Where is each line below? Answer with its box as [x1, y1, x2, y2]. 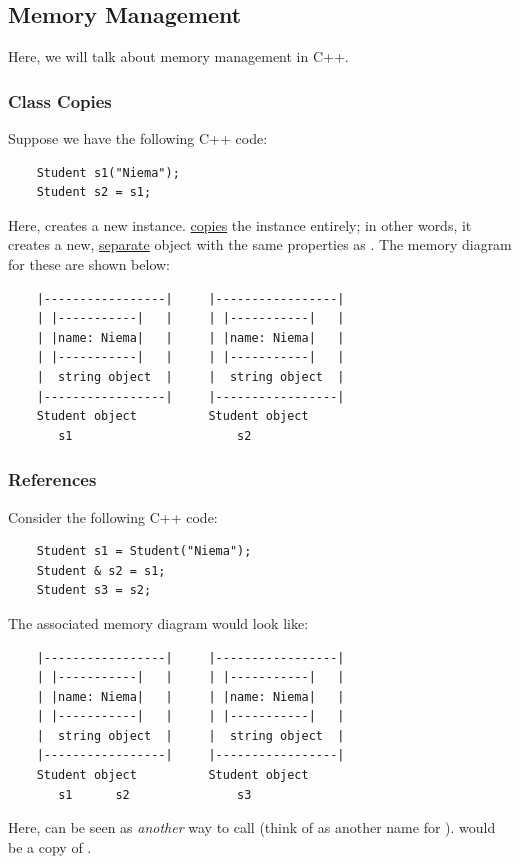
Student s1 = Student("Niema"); [36, 544, 252, 559]
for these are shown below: [8, 253, 170, 274]
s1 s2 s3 [58, 787, 252, 802]
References [8, 467, 97, 492]
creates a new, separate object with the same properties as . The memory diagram [8, 234, 512, 255]
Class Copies [8, 88, 112, 113]
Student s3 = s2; [36, 583, 152, 598]
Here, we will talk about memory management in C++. [8, 46, 349, 67]
